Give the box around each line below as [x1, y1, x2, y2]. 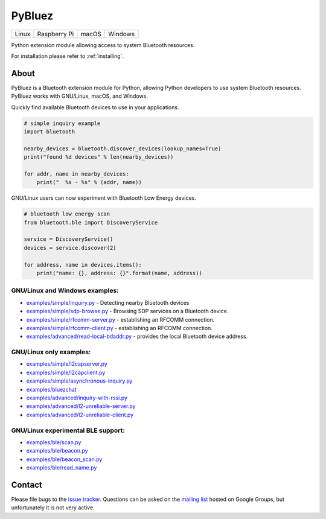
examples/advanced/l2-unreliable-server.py [26, 403, 136, 410]
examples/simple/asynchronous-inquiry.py [26, 377, 133, 384]
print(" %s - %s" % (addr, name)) [36, 179, 142, 186]
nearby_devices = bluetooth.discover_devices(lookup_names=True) [24, 145, 222, 152]
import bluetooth [24, 129, 75, 135]
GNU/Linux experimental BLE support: [11, 426, 125, 435]
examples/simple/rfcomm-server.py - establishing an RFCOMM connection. [26, 316, 215, 323]
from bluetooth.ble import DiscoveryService [24, 219, 158, 226]
